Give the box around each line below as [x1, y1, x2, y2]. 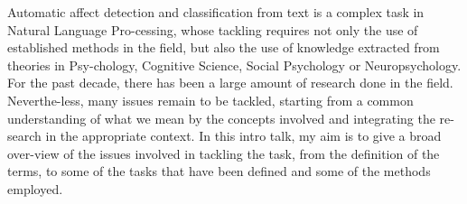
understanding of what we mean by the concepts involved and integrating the [7, 108, 435, 127]
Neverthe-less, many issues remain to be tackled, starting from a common [7, 90, 414, 109]
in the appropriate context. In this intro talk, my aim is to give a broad [45, 126, 442, 145]
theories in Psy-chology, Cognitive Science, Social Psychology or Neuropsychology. [7, 55, 462, 74]
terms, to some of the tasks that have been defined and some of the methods [7, 162, 431, 181]
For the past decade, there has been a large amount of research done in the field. [7, 73, 453, 92]
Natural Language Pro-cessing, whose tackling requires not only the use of [7, 20, 418, 39]
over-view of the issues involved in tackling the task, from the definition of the [7, 144, 440, 162]
